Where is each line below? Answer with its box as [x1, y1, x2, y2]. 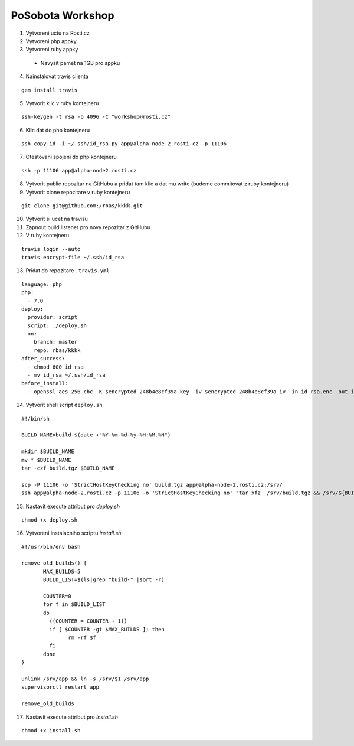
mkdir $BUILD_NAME [21, 448, 75, 455]
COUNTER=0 [43, 593, 71, 600]
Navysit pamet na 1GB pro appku [40, 59, 120, 66]
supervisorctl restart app [21, 684, 100, 690]
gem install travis [21, 86, 78, 93]
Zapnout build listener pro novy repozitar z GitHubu [25, 223, 150, 230]
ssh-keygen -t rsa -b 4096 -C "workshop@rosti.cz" [21, 113, 171, 120]
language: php [21, 281, 62, 288]
